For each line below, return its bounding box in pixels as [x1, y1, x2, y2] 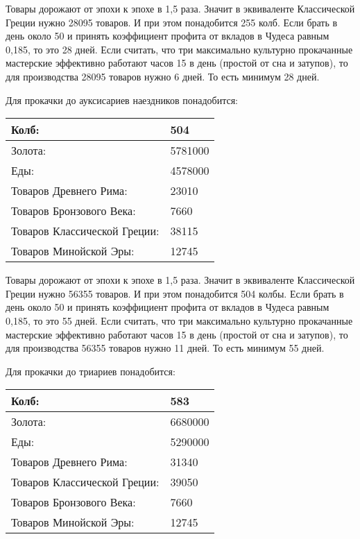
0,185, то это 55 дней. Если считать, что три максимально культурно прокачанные [6, 313, 353, 327]
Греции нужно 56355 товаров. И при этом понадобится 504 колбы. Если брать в [6, 286, 344, 300]
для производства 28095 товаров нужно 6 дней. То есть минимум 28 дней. [6, 69, 320, 83]
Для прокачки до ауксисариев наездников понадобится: [6, 92, 239, 107]
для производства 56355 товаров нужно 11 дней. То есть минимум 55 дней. [6, 341, 325, 355]
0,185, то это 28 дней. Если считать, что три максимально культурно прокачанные [6, 42, 353, 56]
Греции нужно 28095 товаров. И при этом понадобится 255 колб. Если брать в [6, 15, 338, 29]
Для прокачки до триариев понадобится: [6, 363, 175, 378]
